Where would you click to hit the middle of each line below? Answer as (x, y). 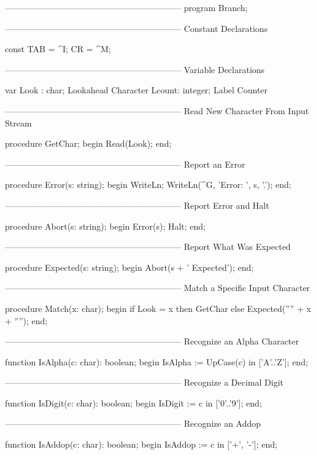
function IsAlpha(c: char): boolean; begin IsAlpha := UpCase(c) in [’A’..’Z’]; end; (156, 361)
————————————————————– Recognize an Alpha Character (152, 341)
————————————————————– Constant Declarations (137, 28)
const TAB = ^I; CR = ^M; (58, 49)
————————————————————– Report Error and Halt (137, 205)
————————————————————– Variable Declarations (135, 69)
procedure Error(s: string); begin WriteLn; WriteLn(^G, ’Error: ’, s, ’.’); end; (148, 185)
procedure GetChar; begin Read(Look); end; (88, 143)
